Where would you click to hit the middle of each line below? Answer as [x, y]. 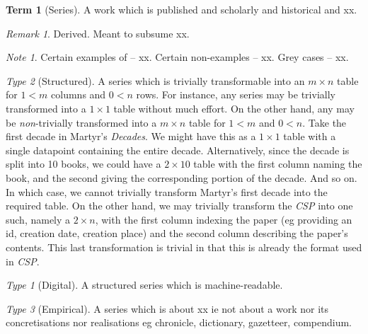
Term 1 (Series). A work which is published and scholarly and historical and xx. [182, 9]
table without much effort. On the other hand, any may [234, 108]
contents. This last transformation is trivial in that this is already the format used [184, 247]
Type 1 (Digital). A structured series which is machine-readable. [144, 285]
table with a [310, 136]
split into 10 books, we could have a [84, 164]
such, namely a [38, 219]
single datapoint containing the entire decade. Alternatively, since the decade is [178, 150]
